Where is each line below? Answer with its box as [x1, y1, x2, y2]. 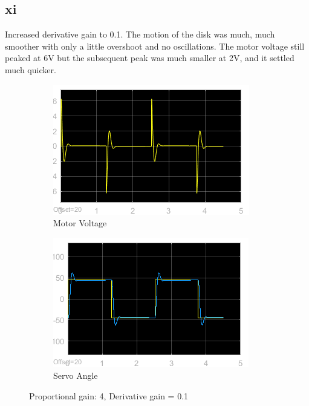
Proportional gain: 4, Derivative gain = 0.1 [29, 389, 189, 402]
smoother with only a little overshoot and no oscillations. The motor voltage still [5, 39, 305, 52]
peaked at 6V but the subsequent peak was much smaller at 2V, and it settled [5, 51, 294, 64]
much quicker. [5, 63, 56, 76]
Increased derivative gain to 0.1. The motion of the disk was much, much [5, 28, 275, 41]
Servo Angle [53, 369, 98, 382]
